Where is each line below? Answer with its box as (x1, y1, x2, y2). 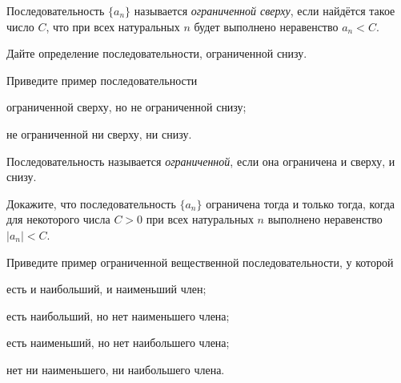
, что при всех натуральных (46, 18, 180, 34)
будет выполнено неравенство (194, 18, 339, 34)
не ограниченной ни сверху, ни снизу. (6, 125, 192, 142)
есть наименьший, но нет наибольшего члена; (6, 334, 230, 351)
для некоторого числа (6, 211, 110, 228)
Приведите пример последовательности (6, 71, 198, 88)
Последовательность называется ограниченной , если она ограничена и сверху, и (6, 152, 395, 169)
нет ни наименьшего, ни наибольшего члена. (6, 361, 225, 377)
